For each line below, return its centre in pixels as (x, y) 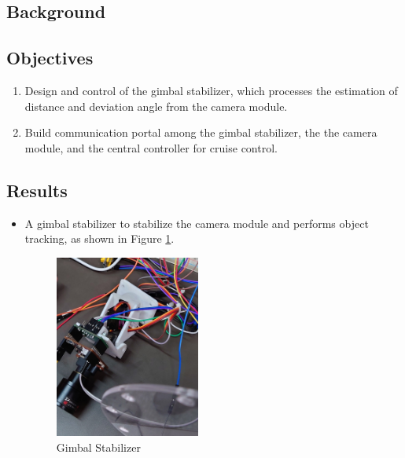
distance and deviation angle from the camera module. (156, 106)
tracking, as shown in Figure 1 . (99, 238)
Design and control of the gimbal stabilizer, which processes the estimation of (211, 90)
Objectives (50, 58)
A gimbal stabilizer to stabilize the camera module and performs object (197, 223)
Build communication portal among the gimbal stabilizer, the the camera (201, 132)
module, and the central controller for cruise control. (151, 147)
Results (37, 190)
